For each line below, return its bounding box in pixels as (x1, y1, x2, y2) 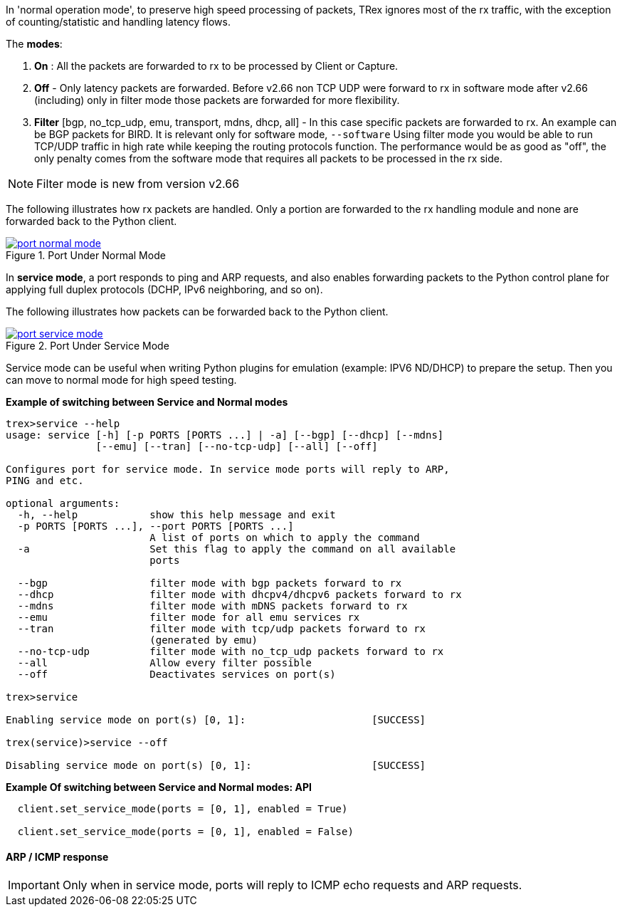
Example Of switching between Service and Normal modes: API (6, 781, 312, 793)
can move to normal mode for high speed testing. (6, 374, 237, 386)
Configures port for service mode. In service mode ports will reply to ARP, (6, 463, 450, 475)
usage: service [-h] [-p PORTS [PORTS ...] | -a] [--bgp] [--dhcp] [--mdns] (6, 429, 444, 441)
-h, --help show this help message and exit (17, 509, 336, 520)
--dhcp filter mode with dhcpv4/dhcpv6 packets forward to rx (17, 589, 462, 600)
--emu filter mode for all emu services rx (17, 612, 360, 623)
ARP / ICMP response (6, 850, 109, 863)
